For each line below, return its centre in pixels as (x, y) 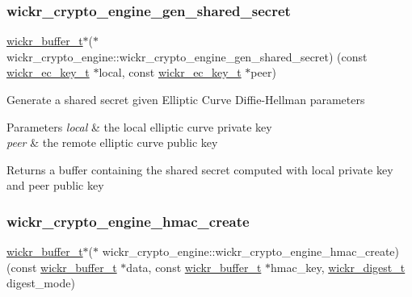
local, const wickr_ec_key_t (170, 72)
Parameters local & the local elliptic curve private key (139, 126)
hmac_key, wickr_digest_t (338, 267)
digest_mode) (41, 283)
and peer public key (55, 185)
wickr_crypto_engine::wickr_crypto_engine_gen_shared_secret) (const (187, 56)
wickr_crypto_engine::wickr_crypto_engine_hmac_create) (251, 251)
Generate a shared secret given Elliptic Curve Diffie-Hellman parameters (186, 99)
